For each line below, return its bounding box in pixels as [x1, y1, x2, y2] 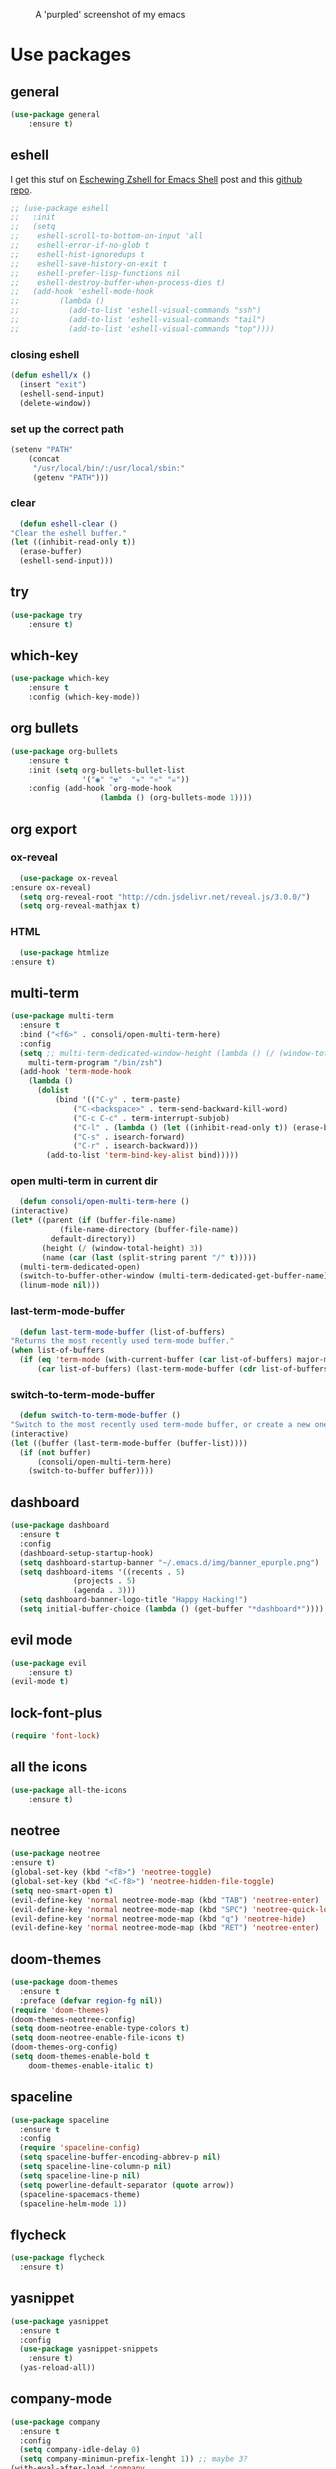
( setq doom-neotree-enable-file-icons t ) [10, 2033, 186, 2043]
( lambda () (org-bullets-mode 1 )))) [99, 793, 253, 803]
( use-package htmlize [19, 947, 110, 958]
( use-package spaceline [10, 2115, 110, 2125]
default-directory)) [50, 1234, 137, 1244]
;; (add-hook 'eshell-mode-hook [10, 287, 155, 297]
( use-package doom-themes [10, 1977, 118, 1988]
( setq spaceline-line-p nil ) [19, 2170, 141, 2181]
